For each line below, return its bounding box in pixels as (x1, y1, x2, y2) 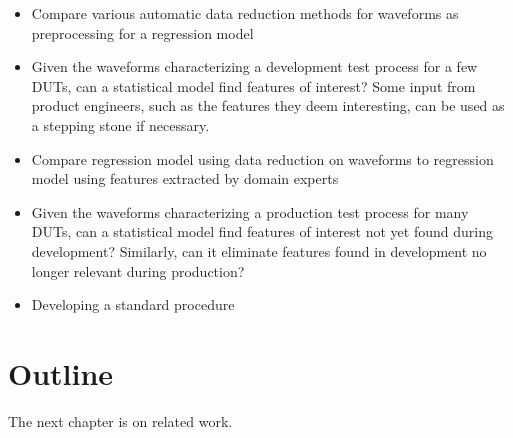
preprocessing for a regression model (31, 22, 254, 43)
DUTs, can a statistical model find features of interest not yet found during (31, 221, 493, 242)
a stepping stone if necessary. (31, 114, 210, 135)
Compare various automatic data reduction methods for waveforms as (31, 3, 459, 23)
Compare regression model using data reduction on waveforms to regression (31, 148, 494, 169)
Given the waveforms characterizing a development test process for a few (31, 56, 478, 77)
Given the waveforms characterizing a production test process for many (31, 201, 469, 222)
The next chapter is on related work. (8, 410, 233, 431)
